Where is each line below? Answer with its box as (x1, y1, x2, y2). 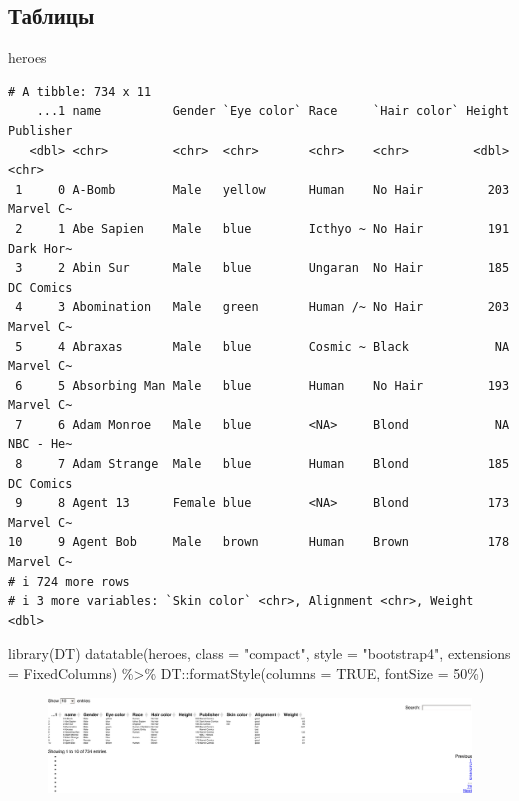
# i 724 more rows (8, 574, 130, 589)
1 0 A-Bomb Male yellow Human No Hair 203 (15, 182, 510, 197)
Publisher (8, 123, 73, 138)
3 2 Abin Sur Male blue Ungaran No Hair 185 (15, 261, 510, 276)
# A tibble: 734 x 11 (8, 84, 152, 99)
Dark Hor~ (8, 241, 73, 256)
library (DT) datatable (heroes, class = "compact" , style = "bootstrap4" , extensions (8, 643, 511, 664)
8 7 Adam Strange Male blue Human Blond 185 (15, 457, 510, 472)
